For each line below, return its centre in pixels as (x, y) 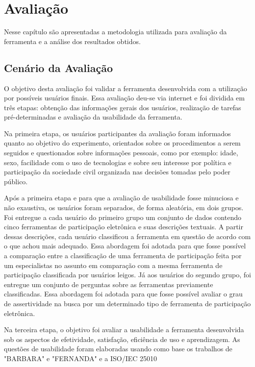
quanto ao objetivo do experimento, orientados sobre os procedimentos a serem (122, 143)
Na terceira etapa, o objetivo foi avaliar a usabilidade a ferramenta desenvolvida (124, 330)
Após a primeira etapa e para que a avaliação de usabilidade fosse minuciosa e (121, 198)
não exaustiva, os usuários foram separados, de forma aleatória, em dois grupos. (124, 208)
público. (16, 181)
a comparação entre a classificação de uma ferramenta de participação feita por (123, 256)
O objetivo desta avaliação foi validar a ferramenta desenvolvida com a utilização (126, 88)
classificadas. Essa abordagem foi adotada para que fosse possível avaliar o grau (123, 294)
